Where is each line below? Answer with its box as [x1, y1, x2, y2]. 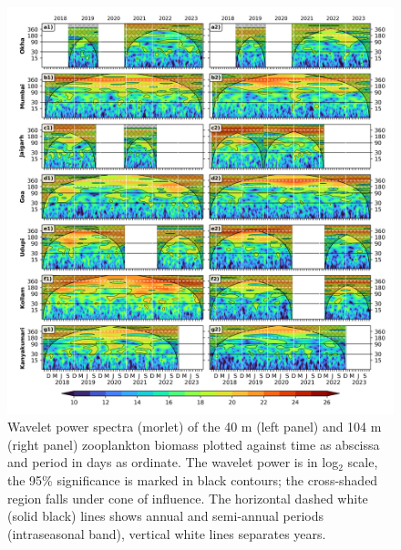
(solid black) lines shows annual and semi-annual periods [7, 506, 324, 525]
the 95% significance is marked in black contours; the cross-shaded [7, 471, 378, 490]
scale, [347, 453, 378, 472]
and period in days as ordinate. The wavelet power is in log [7, 453, 339, 472]
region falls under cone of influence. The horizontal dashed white [7, 488, 368, 507]
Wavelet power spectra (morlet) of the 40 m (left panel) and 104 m [7, 417, 382, 436]
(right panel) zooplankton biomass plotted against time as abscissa [7, 434, 380, 453]
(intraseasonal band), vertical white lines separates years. [7, 524, 326, 543]
